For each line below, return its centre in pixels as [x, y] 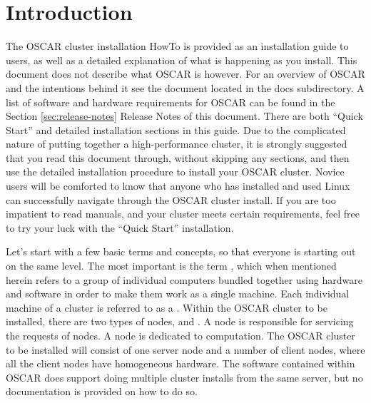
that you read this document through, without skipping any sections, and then [178, 157]
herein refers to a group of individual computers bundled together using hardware [184, 279]
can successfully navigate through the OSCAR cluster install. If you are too [171, 199]
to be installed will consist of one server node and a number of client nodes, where [185, 349]
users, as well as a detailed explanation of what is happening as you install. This [182, 60]
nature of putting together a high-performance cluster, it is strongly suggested [177, 144]
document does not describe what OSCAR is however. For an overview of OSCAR [185, 74]
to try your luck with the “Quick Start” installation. [120, 227]
